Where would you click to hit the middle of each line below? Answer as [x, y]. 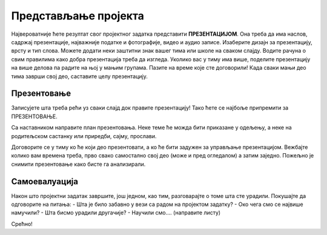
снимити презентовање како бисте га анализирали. [78, 164]
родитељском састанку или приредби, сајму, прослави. [84, 136]
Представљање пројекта [78, 16]
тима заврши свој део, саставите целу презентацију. [80, 76]
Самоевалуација [45, 181]
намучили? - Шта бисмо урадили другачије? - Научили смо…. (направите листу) [116, 213]
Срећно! [22, 223]
